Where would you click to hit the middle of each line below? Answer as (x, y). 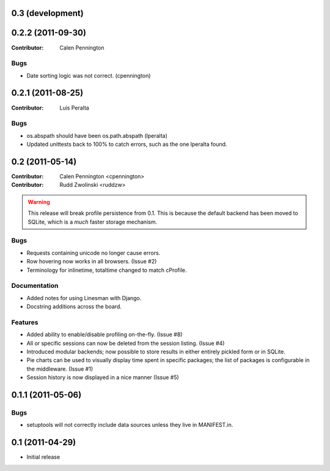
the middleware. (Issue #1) (60, 369)
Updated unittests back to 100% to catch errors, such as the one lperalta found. (127, 145)
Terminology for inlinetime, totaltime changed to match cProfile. (107, 270)
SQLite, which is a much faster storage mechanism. (93, 222)
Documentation (35, 286)
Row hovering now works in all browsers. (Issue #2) (92, 262)
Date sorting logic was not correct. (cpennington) (89, 75)
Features (25, 322)
